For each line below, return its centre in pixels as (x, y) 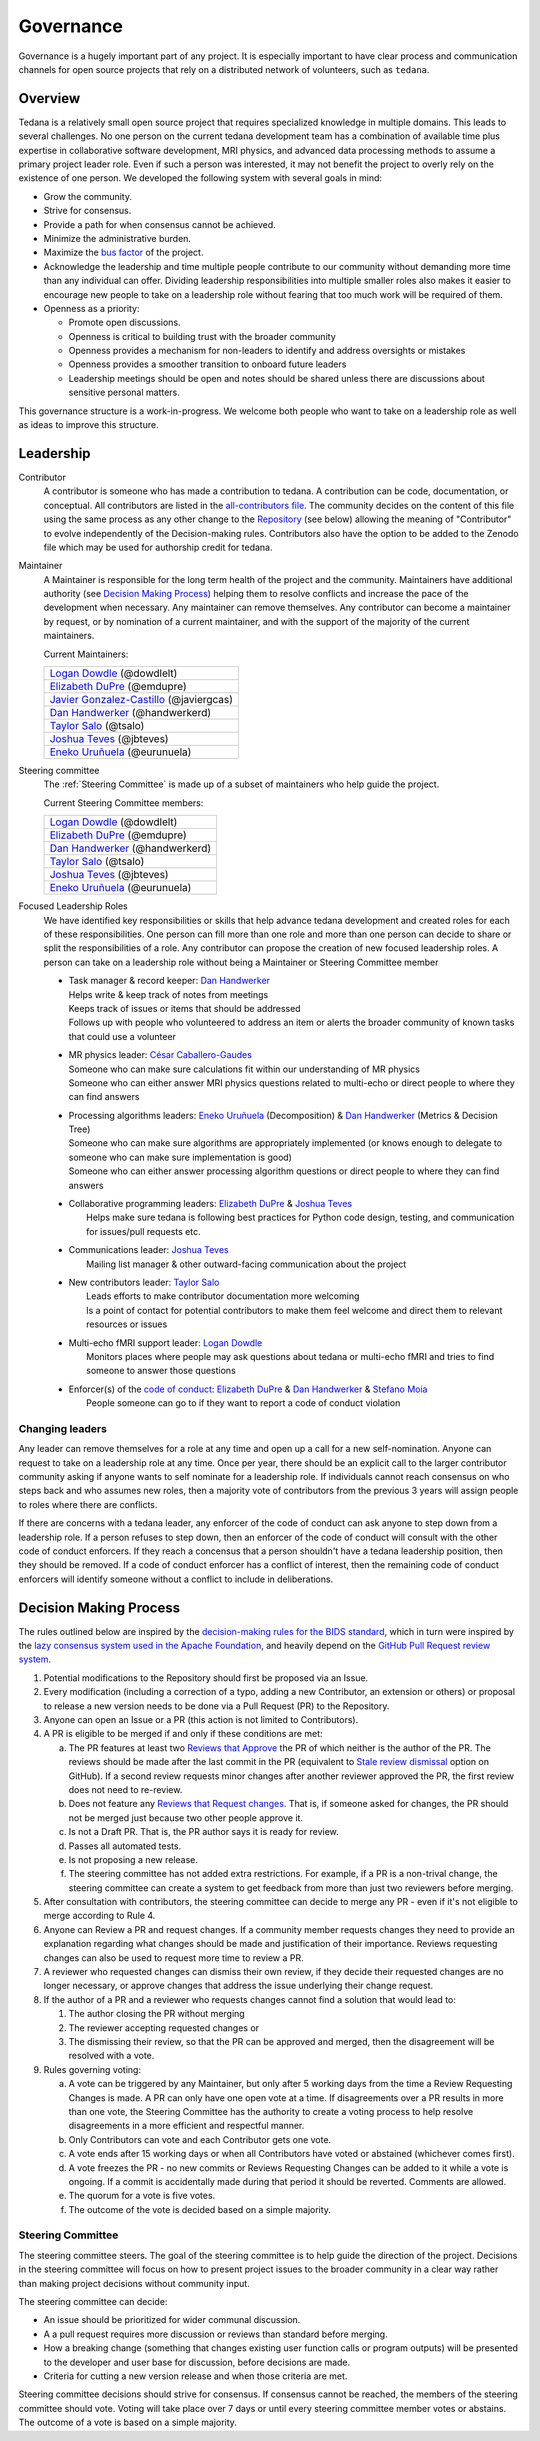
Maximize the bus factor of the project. (123, 252)
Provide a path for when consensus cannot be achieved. (160, 224)
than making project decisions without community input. (134, 2283)
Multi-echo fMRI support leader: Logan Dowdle (165, 1342)
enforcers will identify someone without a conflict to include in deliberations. (176, 1579)
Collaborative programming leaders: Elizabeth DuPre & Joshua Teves (210, 1204)
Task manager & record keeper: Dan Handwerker (169, 981)
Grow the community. (87, 196)
